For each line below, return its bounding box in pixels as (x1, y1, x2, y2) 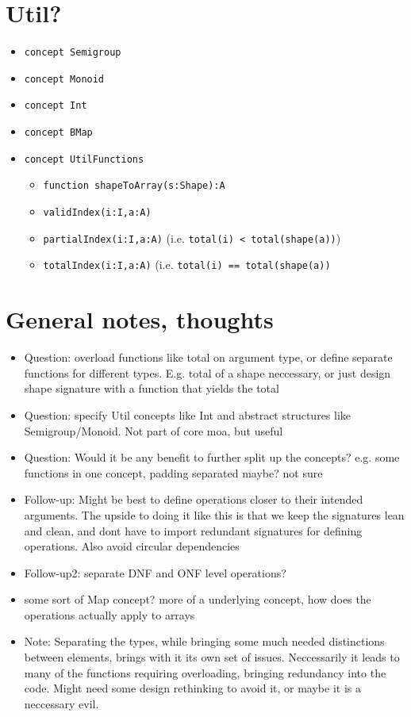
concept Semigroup (24, 47, 121, 59)
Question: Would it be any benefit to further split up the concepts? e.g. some (24, 449, 400, 466)
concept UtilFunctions (24, 153, 144, 165)
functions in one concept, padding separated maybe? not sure (24, 464, 323, 481)
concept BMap (24, 127, 93, 139)
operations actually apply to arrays (24, 606, 195, 623)
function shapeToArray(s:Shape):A (43, 180, 225, 192)
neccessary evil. (24, 695, 99, 711)
